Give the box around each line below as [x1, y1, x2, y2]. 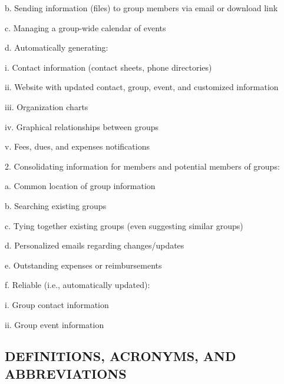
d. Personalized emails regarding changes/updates [5, 239, 184, 251]
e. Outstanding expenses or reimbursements [5, 259, 162, 271]
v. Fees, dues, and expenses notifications [5, 140, 150, 153]
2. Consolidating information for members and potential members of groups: [5, 160, 280, 172]
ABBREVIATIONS [5, 364, 127, 382]
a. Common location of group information [5, 180, 156, 192]
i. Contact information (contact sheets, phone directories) [5, 61, 212, 73]
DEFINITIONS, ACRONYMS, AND [5, 347, 236, 365]
